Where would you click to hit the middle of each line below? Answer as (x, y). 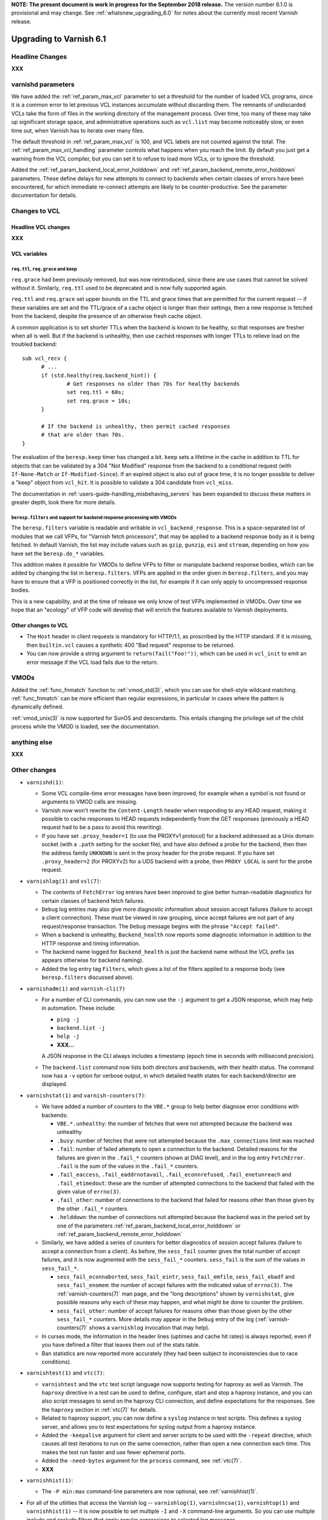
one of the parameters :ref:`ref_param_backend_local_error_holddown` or (149, 1226)
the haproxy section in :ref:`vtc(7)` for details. (99, 1409)
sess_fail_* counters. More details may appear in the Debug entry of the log (155, 1319)
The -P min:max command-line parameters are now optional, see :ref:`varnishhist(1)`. (150, 1491)
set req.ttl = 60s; (96, 392)
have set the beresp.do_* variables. (58, 553)
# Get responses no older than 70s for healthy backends (153, 384)
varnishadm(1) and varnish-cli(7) (76, 989)
